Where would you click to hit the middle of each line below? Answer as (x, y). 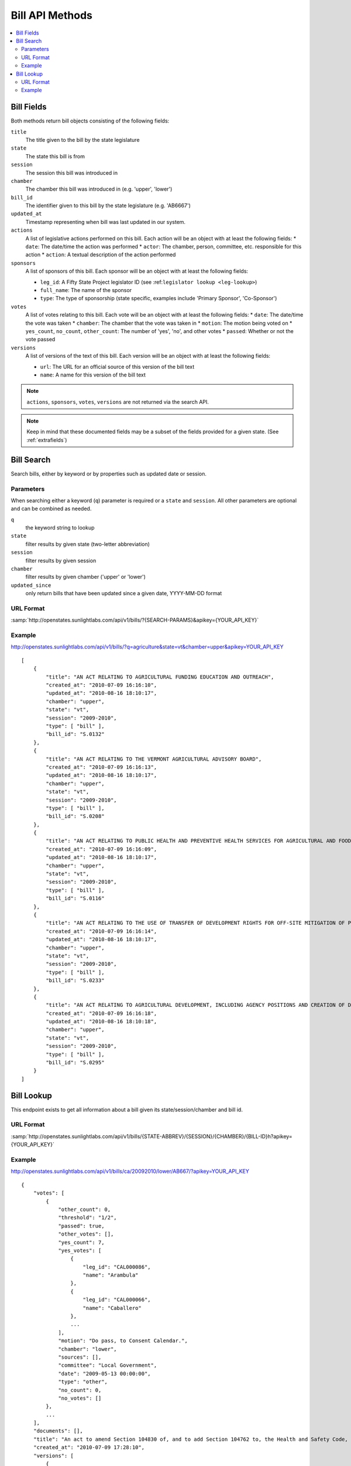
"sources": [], (80, 1357)
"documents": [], (58, 1431)
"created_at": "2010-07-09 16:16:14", (101, 931)
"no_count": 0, (80, 1390)
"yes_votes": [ (80, 1250)
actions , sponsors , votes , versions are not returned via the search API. (118, 402)
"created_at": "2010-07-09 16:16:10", (101, 685)
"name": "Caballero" (112, 1308)
